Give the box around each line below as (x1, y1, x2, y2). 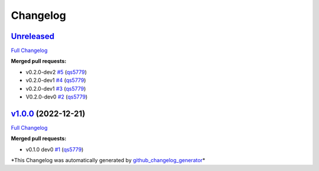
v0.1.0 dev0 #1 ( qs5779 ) (25, 146, 84, 153)
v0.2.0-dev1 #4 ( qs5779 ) (25, 77, 86, 84)
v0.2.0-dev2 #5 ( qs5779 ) (25, 68, 87, 75)
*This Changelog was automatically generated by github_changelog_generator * (11, 157, 206, 164)
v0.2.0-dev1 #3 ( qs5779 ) (25, 85, 86, 92)
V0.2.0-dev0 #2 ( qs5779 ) (25, 93, 88, 100)
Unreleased (11, 31, 55, 41)
